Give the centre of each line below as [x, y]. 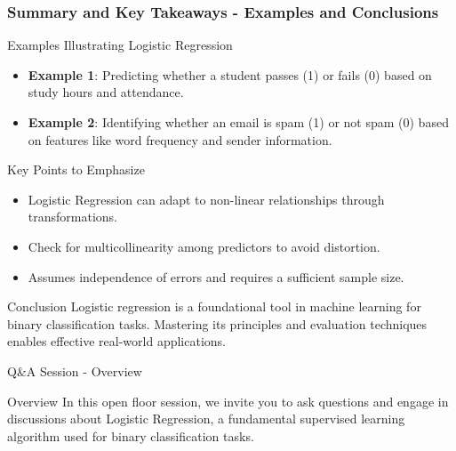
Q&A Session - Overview [75, 370]
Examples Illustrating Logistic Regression [120, 45]
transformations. [72, 217]
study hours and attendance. [106, 92]
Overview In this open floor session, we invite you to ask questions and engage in [228, 401]
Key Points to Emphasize [76, 169]
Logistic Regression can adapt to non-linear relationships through [206, 199]
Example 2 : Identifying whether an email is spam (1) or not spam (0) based [238, 122]
